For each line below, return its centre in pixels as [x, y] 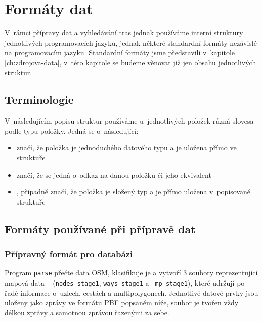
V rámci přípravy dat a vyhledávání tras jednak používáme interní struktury [124, 33]
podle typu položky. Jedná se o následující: [72, 130]
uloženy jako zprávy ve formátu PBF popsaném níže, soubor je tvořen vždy [122, 303]
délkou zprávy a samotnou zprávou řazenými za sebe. [87, 312]
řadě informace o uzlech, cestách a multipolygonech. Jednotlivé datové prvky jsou [132, 292]
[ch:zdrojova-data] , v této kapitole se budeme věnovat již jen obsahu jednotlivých [130, 62]
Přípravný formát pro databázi [69, 254]
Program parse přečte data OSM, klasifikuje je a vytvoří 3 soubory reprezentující [131, 273]
